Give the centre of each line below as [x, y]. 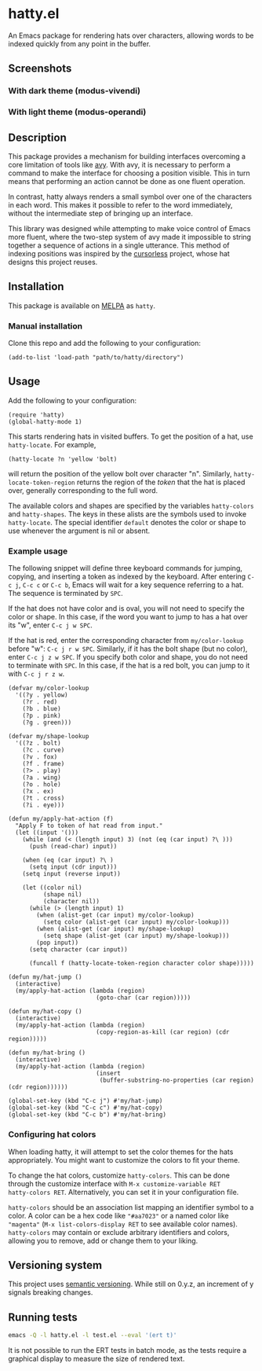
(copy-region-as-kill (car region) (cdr [162, 1032]
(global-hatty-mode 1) [45, 421]
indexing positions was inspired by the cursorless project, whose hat [119, 253]
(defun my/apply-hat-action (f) [61, 819]
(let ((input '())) [47, 833]
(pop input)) [58, 943]
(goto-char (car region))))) [143, 998]
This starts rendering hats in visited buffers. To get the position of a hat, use [131, 436]
